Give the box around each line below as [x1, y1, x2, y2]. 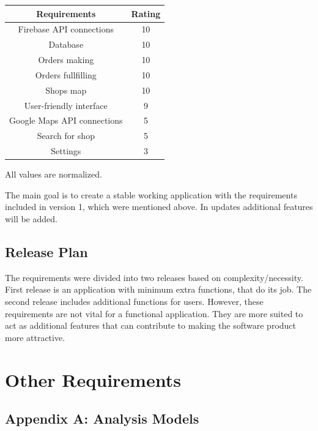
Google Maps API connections [9, 114, 123, 127]
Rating [131, 7, 161, 20]
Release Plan [5, 242, 88, 261]
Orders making [38, 53, 94, 66]
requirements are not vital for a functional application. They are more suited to [5, 307, 303, 320]
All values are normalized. [5, 168, 102, 181]
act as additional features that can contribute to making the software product [5, 319, 297, 332]
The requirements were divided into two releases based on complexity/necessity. [5, 271, 303, 283]
